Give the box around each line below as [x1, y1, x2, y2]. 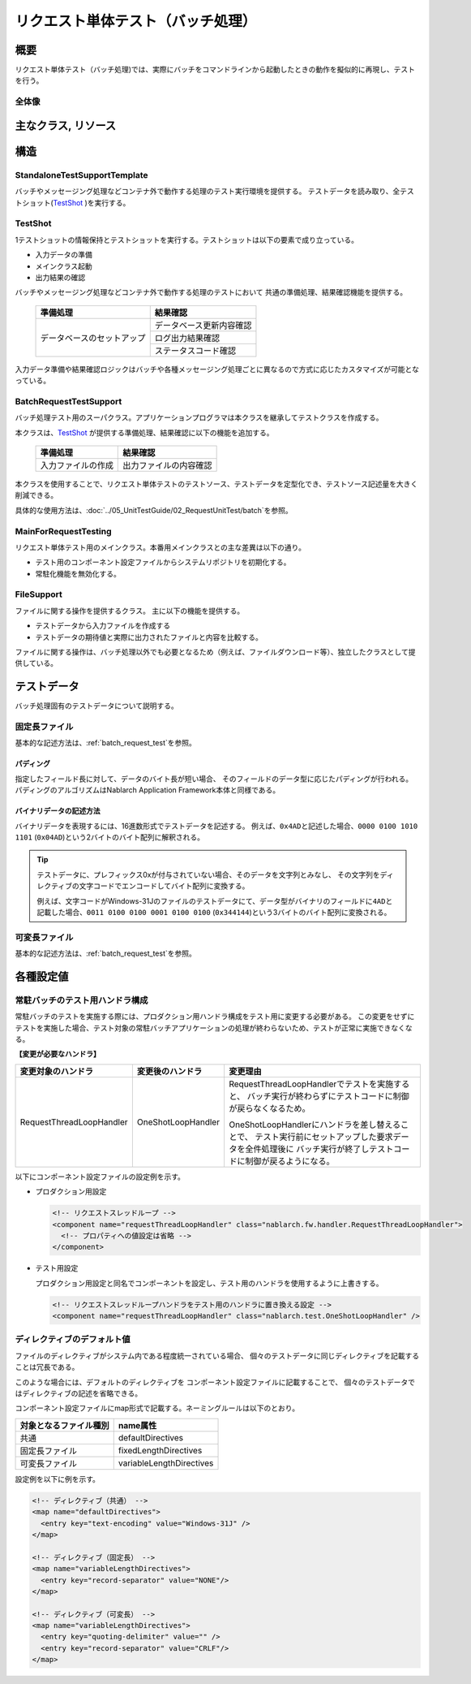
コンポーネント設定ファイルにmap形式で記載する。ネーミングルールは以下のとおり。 [15, 1403, 300, 1413]
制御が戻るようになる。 [244, 1155, 335, 1167]
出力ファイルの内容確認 [122, 460, 212, 471]
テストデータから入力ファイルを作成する [35, 621, 170, 631]
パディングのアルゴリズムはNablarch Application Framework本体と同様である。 [15, 785, 280, 795]
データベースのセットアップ [40, 332, 146, 343]
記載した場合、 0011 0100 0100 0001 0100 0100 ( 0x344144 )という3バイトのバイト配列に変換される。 [36, 907, 392, 917]
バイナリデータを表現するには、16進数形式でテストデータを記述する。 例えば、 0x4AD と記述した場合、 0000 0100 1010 [15, 821, 418, 831]
